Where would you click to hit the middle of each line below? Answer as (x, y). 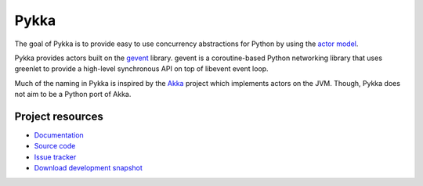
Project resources (59, 116)
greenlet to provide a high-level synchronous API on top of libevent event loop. (142, 69)
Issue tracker (55, 157)
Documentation (59, 135)
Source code (55, 146)
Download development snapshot (88, 168)
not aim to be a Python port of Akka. (73, 95)
